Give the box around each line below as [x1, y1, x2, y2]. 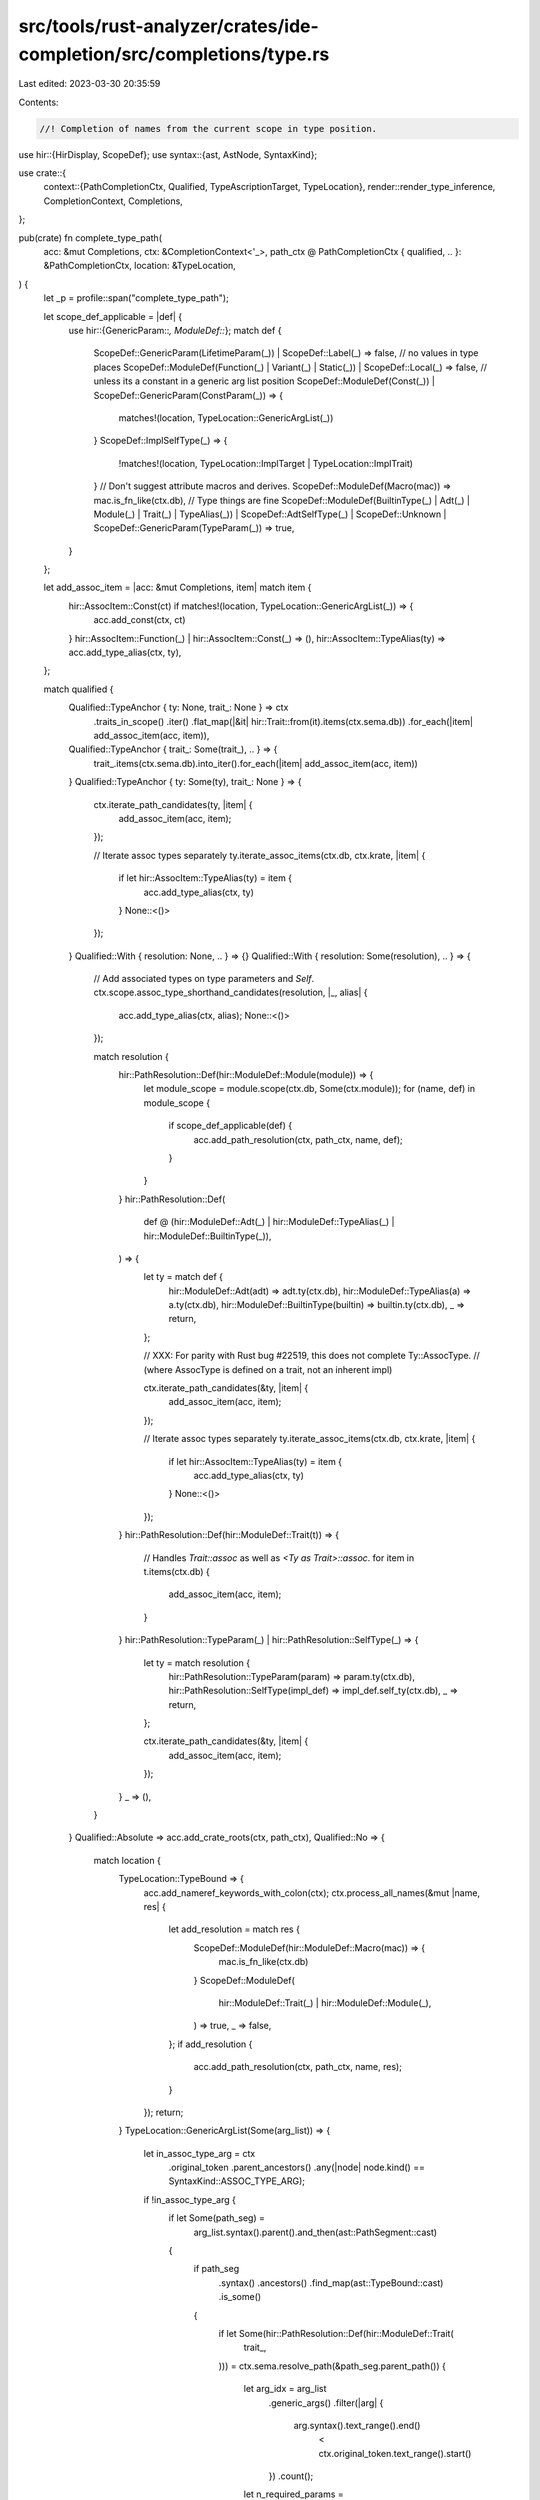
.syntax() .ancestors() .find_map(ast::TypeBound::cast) [218, 2276, 444, 2289]
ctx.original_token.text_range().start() [318, 2447, 472, 2459]
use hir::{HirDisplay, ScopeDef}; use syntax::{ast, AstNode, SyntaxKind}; [18, 148, 318, 160]
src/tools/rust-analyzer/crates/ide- [18, 15, 319, 37]
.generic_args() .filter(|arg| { [268, 2396, 384, 2409]
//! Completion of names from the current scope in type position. [39, 123, 378, 134]
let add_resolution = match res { [168, 1923, 300, 1935]
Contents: [18, 96, 59, 108]
